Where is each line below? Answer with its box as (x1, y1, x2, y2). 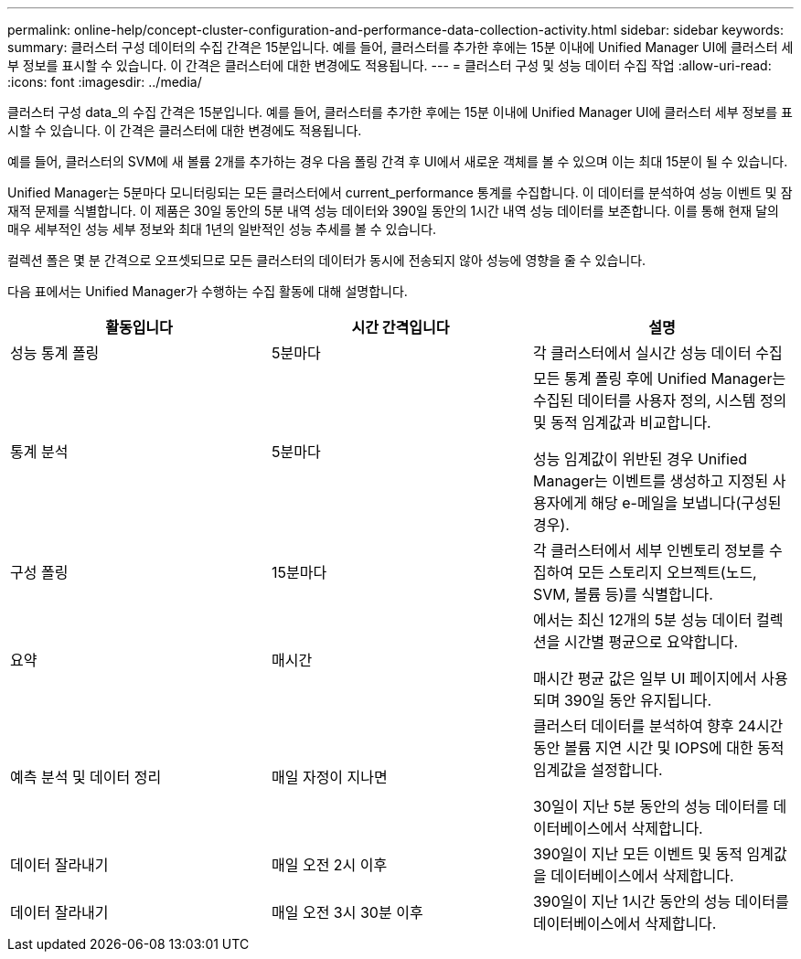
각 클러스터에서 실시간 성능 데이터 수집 (532, 344, 783, 362)
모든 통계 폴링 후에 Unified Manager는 (532, 369, 786, 388)
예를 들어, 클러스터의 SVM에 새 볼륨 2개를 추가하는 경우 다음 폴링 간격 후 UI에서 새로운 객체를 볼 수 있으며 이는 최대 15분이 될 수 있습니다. (7, 154, 788, 169)
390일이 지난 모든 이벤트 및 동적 (532, 845, 743, 863)
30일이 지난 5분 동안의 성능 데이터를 (532, 797, 770, 815)
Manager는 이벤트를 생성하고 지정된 (532, 472, 769, 490)
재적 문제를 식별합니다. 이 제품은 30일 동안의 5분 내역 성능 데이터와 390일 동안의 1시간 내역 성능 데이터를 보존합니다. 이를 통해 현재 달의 (7, 203, 779, 218)
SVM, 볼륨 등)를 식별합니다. (532, 585, 713, 603)
